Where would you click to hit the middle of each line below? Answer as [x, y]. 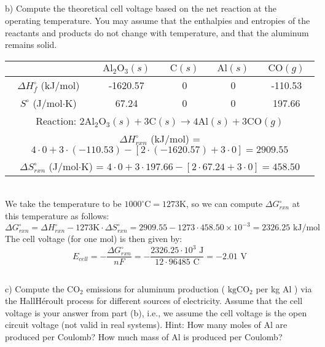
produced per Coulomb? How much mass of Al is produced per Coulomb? [144, 336]
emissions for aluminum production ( [155, 288]
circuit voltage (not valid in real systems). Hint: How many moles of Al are [146, 325]
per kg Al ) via [284, 288]
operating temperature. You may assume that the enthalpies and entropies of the [158, 20]
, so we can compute [225, 204]
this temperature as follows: [57, 215]
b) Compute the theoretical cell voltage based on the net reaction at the [141, 8]
